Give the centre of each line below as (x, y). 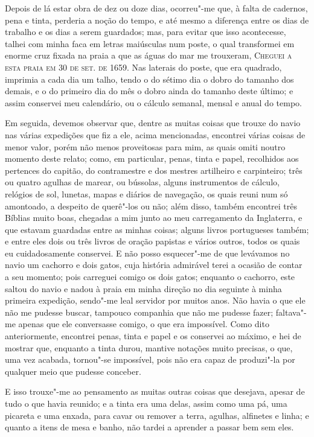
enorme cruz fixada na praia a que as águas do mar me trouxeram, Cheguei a (149, 55)
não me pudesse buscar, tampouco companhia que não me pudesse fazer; (139, 312)
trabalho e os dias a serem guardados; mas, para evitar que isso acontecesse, (146, 32)
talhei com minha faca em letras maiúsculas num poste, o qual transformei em (150, 43)
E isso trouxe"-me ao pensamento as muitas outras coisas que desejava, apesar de (155, 391)
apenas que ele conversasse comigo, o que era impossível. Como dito (144, 324)
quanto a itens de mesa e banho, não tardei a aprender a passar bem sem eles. (149, 427)
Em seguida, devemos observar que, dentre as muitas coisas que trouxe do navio (153, 123)
